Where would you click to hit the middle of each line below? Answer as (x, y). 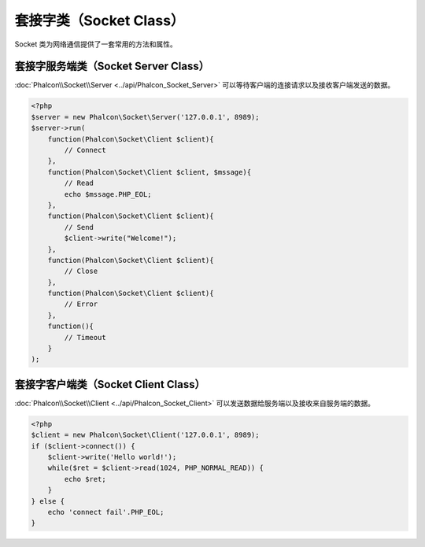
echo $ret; (85, 479)
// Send (79, 227)
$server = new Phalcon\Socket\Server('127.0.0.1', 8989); (145, 117)
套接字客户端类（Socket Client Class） (110, 384)
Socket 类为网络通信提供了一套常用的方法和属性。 (96, 44)
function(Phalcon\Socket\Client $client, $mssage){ (150, 172)
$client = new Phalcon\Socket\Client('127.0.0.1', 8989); (145, 435)
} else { (48, 501)
